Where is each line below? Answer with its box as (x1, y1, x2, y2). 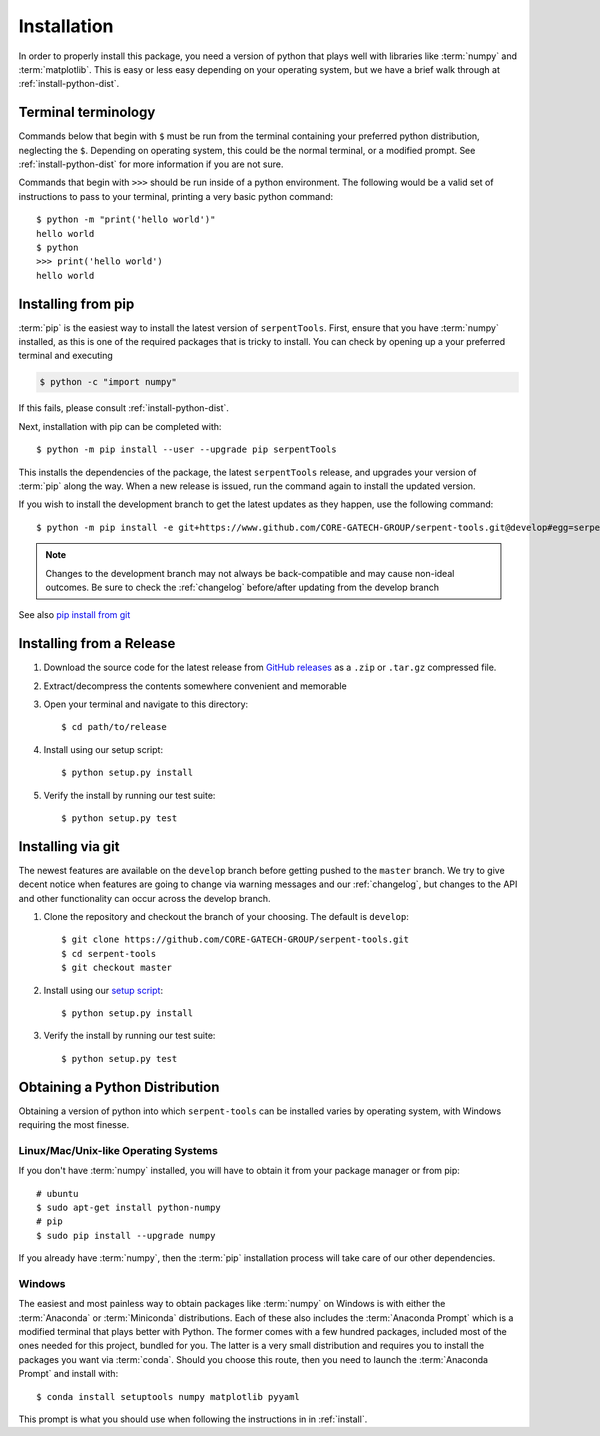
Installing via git (18, 838, 120, 855)
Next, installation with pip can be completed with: (18, 420, 222, 432)
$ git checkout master (61, 962, 173, 974)
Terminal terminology (18, 104, 156, 121)
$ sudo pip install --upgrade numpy (36, 1230, 216, 1241)
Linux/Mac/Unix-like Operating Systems (18, 1143, 219, 1157)
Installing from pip (18, 295, 135, 312)
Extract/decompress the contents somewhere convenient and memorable (43, 680, 347, 692)
